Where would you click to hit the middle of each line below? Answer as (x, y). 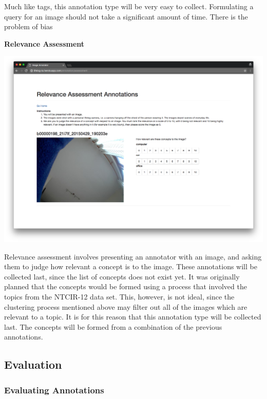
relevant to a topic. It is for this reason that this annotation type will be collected (133, 317)
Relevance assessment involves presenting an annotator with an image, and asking (133, 256)
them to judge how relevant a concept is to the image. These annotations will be (131, 266)
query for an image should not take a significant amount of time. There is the (126, 16)
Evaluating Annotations (54, 390)
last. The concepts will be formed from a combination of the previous (113, 326)
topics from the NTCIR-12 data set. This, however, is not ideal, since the (119, 297)
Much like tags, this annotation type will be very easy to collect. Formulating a (129, 6)
